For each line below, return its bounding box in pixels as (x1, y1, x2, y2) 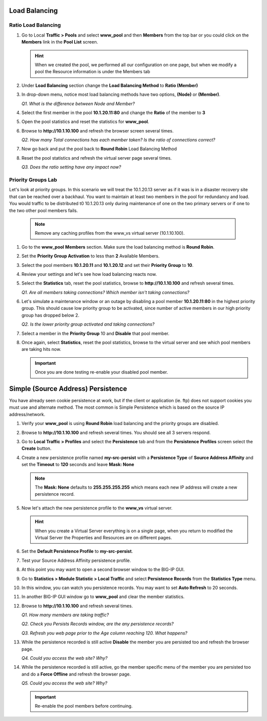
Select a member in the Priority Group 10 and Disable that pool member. (21, 330, 170, 336)
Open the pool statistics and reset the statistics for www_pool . (21, 119, 149, 125)
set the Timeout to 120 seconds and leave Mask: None (21, 462, 134, 467)
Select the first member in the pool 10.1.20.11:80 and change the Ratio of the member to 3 (21, 109, 205, 116)
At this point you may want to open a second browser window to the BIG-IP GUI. (21, 566, 185, 573)
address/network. (9, 411, 45, 417)
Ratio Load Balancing (9, 22, 61, 29)
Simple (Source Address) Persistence (9, 384, 127, 393)
